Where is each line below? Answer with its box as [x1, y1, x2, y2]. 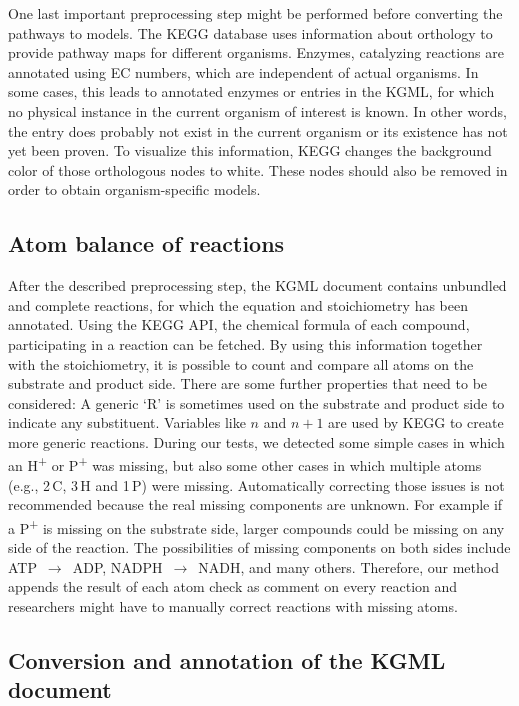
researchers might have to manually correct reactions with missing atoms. [8, 595, 458, 616]
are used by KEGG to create [328, 412, 504, 433]
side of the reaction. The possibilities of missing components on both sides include [8, 537, 511, 558]
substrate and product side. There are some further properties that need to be [8, 373, 488, 394]
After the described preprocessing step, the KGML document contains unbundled [8, 275, 507, 296]
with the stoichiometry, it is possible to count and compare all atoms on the [8, 353, 474, 374]
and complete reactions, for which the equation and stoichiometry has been [8, 294, 469, 315]
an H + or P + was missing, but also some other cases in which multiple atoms [8, 452, 482, 476]
